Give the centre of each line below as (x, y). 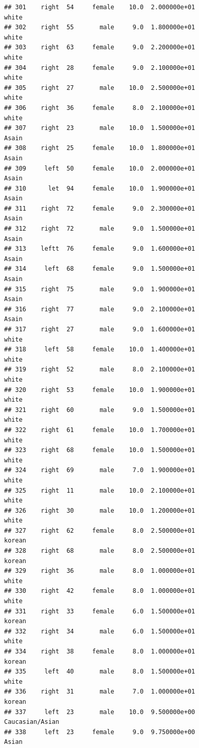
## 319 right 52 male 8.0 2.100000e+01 (100, 370)
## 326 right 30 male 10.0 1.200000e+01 (100, 510)
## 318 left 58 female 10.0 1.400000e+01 (100, 350)
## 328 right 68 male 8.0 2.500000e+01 (100, 551)
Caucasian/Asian (32, 722)
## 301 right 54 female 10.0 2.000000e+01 (100, 7)
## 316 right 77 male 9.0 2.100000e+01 (100, 309)
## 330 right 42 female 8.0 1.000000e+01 (100, 591)
